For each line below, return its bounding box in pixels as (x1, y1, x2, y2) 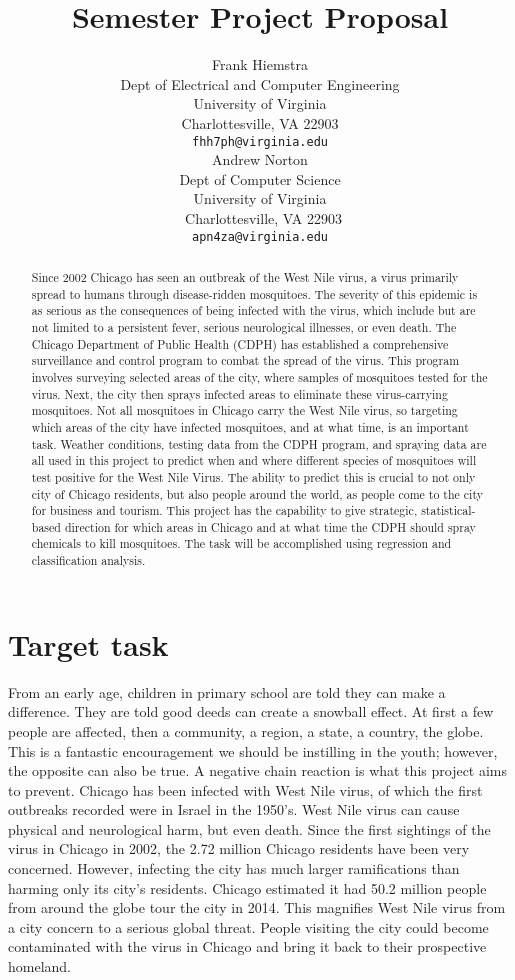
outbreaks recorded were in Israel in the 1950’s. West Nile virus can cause (8, 799, 460, 820)
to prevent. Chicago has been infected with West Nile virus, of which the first (8, 779, 483, 800)
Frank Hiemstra (211, 54, 309, 75)
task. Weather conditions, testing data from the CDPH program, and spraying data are (31, 435, 487, 452)
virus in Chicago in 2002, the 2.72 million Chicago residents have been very (8, 838, 470, 859)
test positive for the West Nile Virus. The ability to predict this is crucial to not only (31, 468, 476, 485)
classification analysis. (31, 552, 146, 569)
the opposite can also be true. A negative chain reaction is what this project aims (8, 760, 508, 781)
